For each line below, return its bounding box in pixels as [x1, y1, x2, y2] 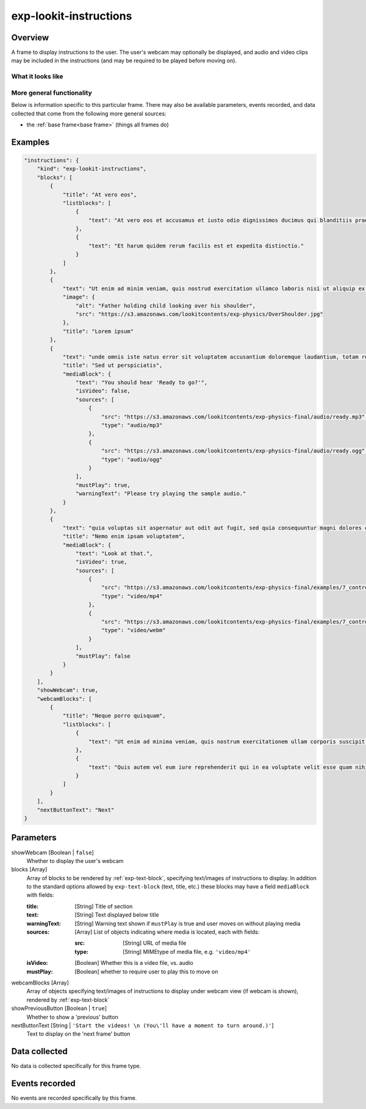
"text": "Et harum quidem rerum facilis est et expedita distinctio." [88, 242, 304, 249]
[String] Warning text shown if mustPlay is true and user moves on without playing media [74, 920, 301, 927]
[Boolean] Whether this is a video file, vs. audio [74, 959, 193, 967]
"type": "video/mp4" [101, 592, 163, 600]
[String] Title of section [74, 903, 133, 910]
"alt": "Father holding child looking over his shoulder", [75, 302, 256, 309]
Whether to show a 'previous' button [26, 1013, 118, 1020]
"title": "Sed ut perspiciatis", [62, 362, 163, 369]
